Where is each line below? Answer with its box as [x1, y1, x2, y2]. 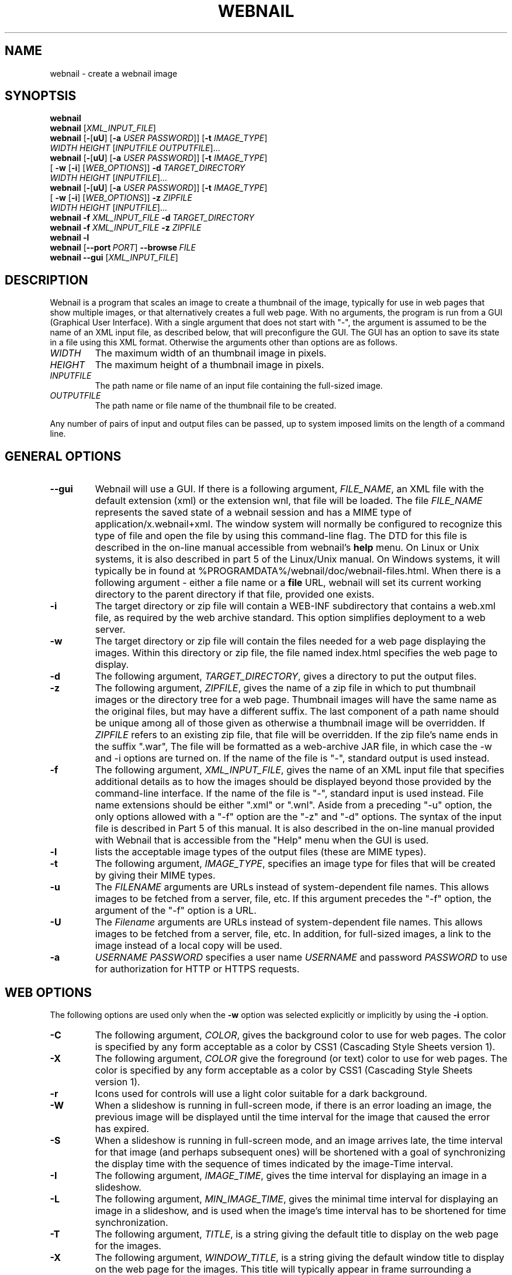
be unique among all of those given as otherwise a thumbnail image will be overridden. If [95, 717, 485, 729]
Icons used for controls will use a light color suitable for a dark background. [95, 1087, 427, 1099]
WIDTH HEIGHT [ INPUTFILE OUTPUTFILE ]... [50, 143, 220, 153]
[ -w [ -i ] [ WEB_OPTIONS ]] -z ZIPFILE [50, 193, 192, 203]
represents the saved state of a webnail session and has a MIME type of [95, 506, 412, 519]
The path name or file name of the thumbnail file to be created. [95, 400, 337, 411]
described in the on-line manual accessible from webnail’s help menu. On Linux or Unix [95, 541, 479, 554]
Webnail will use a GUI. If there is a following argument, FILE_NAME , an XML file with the [95, 483, 484, 495]
